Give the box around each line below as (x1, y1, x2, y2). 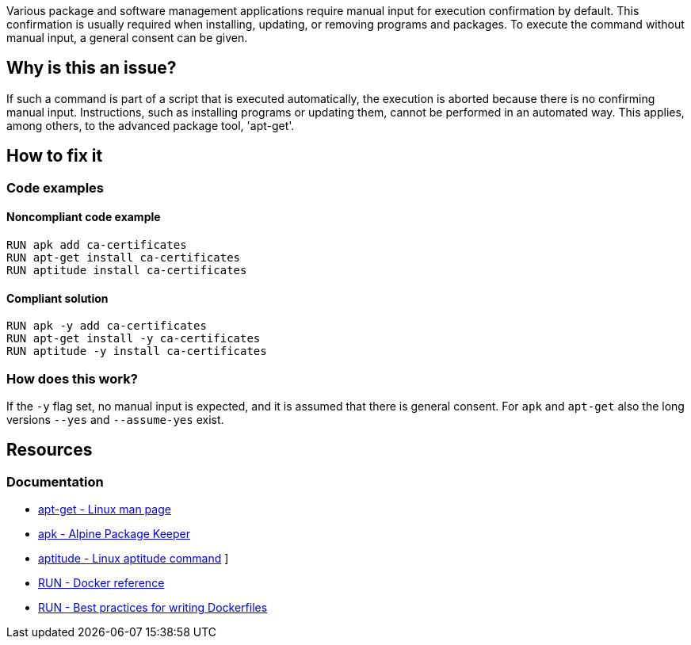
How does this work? (6, 370, 138, 387)
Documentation (6, 473, 104, 490)
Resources (6, 440, 93, 460)
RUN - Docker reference (38, 576, 165, 590)
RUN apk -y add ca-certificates (6, 319, 207, 333)
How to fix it (6, 146, 103, 166)
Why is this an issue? (6, 58, 177, 78)
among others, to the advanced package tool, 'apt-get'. (6, 118, 295, 132)
